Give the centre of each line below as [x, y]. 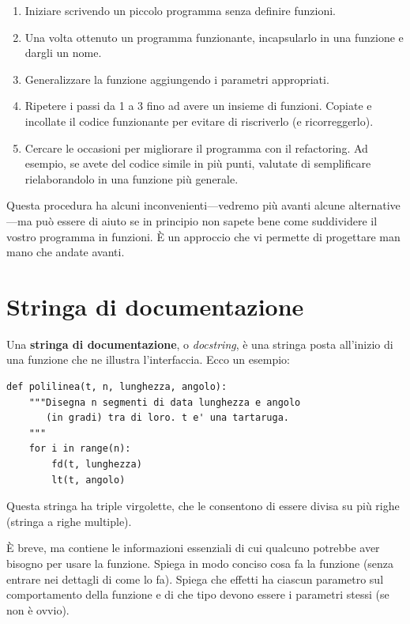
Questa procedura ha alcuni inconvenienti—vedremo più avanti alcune [176, 205]
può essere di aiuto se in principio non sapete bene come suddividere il [207, 220]
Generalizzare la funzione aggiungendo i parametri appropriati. [177, 79]
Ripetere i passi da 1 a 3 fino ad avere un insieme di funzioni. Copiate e [198, 106]
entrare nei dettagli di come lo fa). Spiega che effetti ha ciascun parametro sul [195, 579]
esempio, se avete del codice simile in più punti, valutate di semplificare [198, 163]
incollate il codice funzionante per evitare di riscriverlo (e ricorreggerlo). [199, 121]
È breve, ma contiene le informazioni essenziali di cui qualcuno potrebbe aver [193, 548]
